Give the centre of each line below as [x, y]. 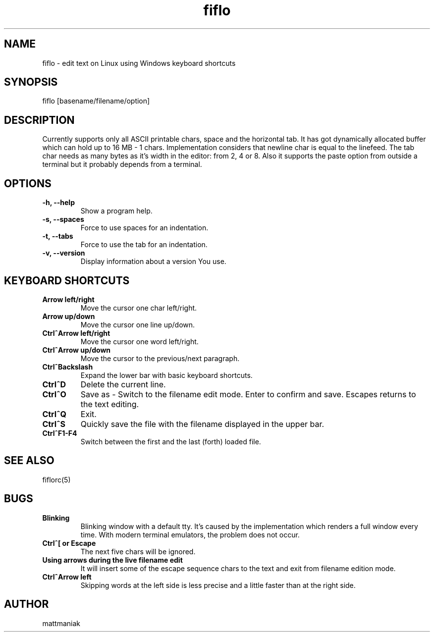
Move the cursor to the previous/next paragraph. [160, 358]
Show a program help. [116, 211]
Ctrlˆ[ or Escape [69, 543]
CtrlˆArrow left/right [76, 333]
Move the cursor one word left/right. [139, 341]
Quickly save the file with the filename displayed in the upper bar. [202, 424]
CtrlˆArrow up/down [77, 350]
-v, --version [64, 253]
